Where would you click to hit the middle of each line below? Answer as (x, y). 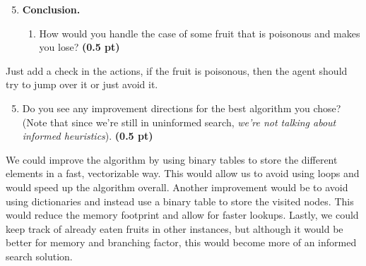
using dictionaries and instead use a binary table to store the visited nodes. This (180, 201)
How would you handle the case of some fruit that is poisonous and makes (200, 33)
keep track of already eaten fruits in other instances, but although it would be (175, 228)
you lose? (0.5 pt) (79, 47)
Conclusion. (51, 9)
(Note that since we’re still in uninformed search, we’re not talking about (179, 122)
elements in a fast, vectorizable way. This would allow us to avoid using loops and (183, 173)
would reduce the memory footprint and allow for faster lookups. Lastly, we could (182, 215)
